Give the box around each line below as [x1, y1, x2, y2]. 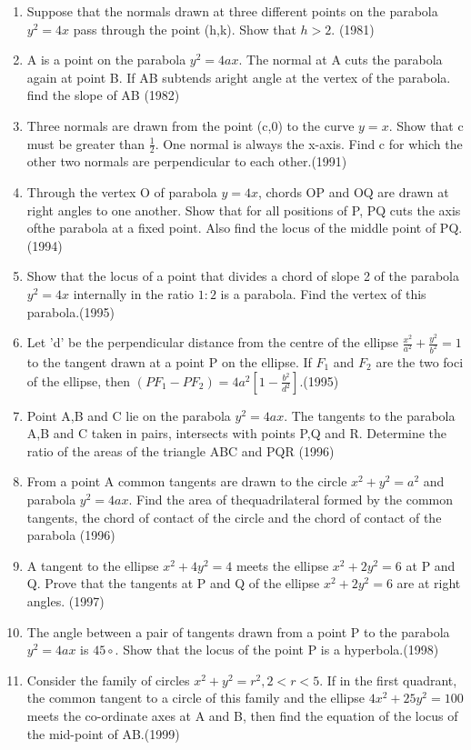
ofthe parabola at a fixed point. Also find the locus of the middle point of [26, 218, 436, 237]
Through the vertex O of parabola [26, 182, 217, 201]
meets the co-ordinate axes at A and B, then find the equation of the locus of [26, 705, 458, 725]
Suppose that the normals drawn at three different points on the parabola [26, 2, 438, 20]
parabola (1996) [26, 525, 115, 545]
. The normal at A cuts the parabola [238, 50, 443, 69]
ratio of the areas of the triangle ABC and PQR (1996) [26, 441, 335, 460]
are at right [396, 574, 461, 593]
